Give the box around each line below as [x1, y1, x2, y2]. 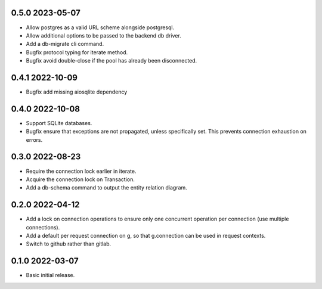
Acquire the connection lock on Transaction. [26, 176, 135, 183]
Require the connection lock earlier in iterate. [26, 167, 137, 175]
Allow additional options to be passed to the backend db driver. [26, 32, 181, 39]
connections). [26, 223, 60, 231]
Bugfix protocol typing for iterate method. [26, 48, 128, 56]
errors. [26, 136, 43, 143]
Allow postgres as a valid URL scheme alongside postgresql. [26, 24, 175, 31]
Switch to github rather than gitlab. [26, 240, 112, 247]
